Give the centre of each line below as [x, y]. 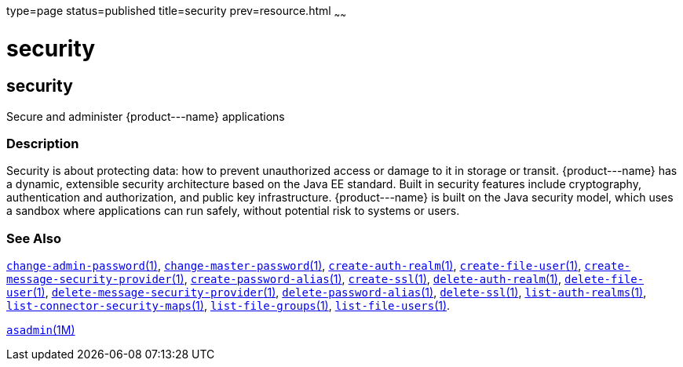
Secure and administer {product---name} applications [146, 116]
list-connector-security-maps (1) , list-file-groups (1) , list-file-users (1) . [228, 306]
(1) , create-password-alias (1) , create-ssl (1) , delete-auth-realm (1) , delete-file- [408, 279]
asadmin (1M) [41, 330]
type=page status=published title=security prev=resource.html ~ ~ [177, 12]
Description [43, 144]
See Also [34, 238]
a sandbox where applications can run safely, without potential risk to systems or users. [233, 211]
